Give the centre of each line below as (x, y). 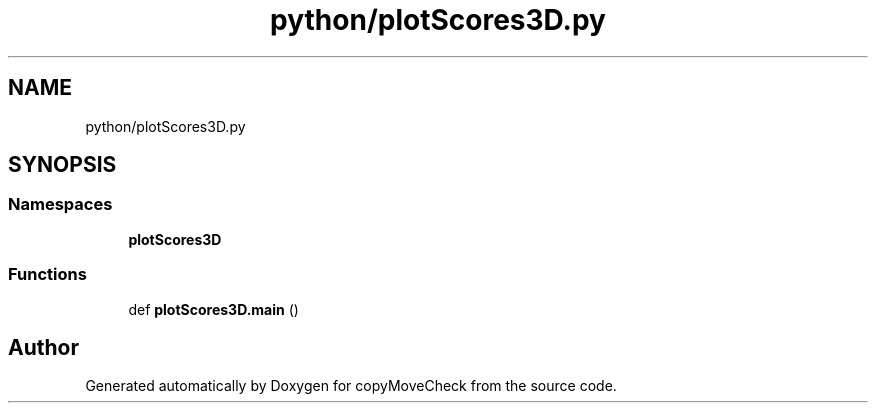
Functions (47, 274)
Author (43, 347)
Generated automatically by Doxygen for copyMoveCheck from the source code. (351, 386)
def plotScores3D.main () (213, 309)
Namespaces (60, 204)
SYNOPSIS (62, 165)
